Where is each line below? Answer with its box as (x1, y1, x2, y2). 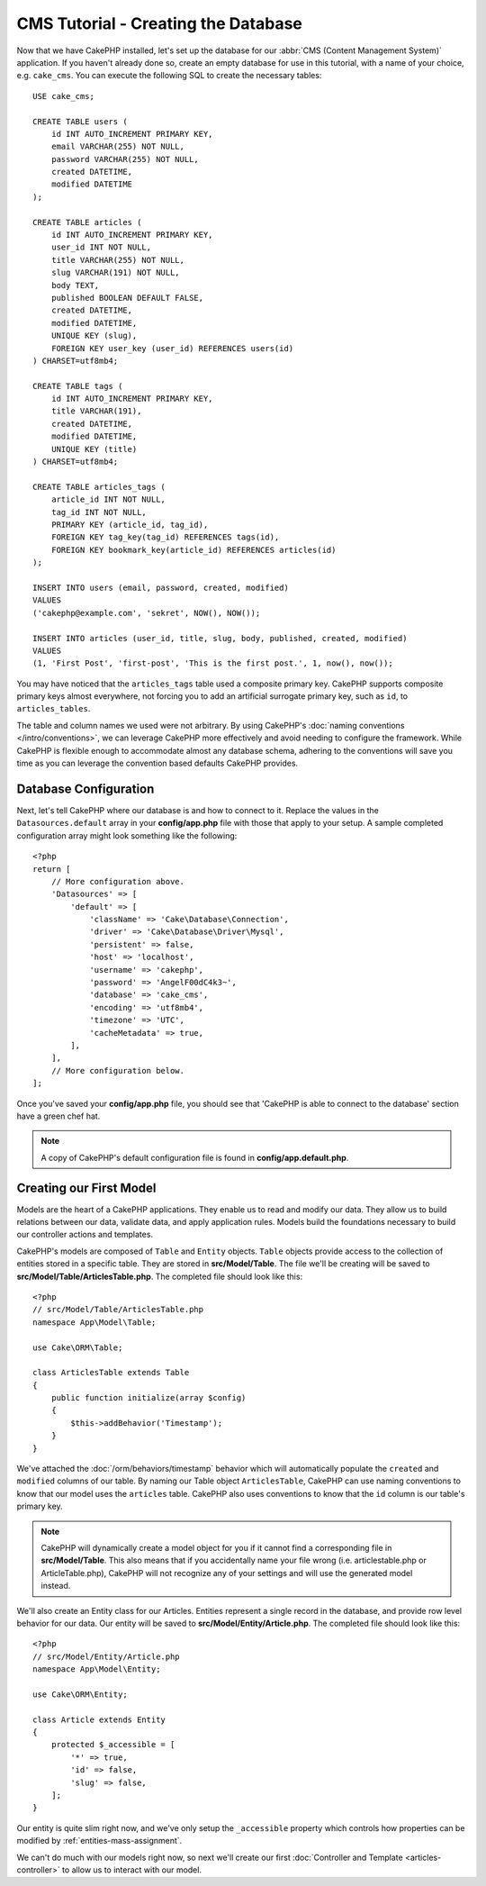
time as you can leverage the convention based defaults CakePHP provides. (16, 757, 299, 769)
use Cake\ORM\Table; (32, 1342, 123, 1353)
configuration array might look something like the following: (16, 830, 238, 841)
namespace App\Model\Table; (32, 1317, 157, 1328)
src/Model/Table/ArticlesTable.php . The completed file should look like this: (16, 1271, 303, 1282)
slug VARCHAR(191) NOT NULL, (50, 267, 180, 278)
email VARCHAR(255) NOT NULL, (50, 141, 184, 152)
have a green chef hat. (16, 1111, 101, 1121)
